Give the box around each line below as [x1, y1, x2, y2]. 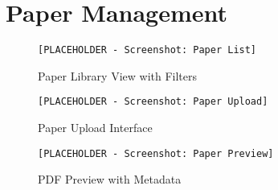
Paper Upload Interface [38, 119, 153, 136]
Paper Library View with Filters [38, 67, 198, 84]
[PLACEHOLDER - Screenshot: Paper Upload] [38, 96, 268, 108]
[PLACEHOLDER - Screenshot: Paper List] [38, 44, 257, 56]
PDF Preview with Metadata [38, 171, 182, 188]
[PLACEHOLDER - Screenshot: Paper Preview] [38, 147, 274, 159]
